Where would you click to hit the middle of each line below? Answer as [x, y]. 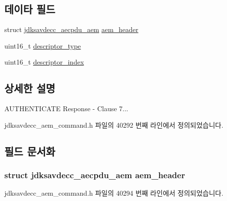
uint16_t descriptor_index [44, 62]
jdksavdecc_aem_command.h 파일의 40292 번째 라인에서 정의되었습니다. [114, 125]
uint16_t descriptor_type [43, 45]
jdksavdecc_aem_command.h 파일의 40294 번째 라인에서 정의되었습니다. [114, 193]
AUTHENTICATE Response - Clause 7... [66, 109]
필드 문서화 [30, 151]
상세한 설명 [30, 88]
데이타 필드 [30, 9]
